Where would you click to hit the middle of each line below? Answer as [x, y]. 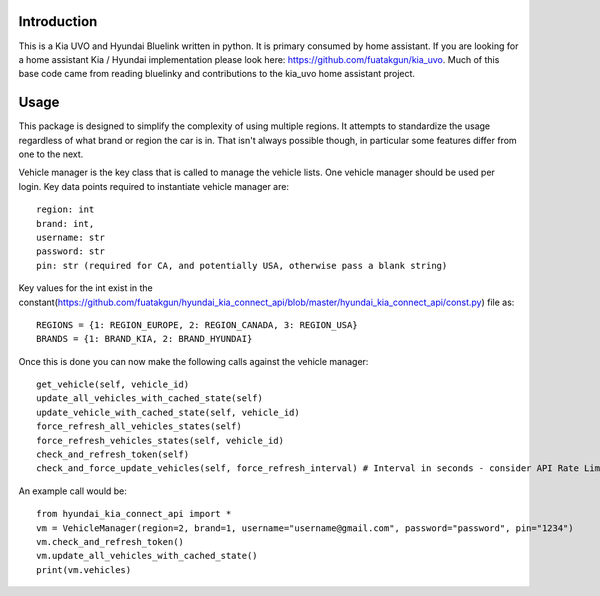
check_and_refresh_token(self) [113, 454]
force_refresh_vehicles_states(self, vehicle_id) [160, 440]
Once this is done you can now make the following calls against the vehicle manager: [193, 361]
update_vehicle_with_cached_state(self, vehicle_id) [168, 412]
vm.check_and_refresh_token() [110, 541]
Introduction [58, 21]
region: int [65, 209]
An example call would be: [72, 491]
